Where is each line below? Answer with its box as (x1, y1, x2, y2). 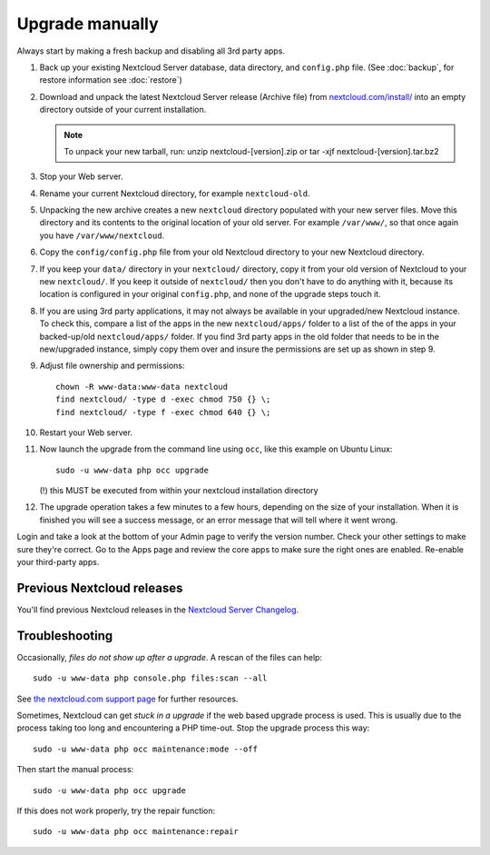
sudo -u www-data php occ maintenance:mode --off (33, 743, 259, 754)
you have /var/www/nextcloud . (39, 230, 165, 241)
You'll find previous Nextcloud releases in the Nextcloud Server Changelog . (16, 604, 299, 615)
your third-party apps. (16, 557, 100, 568)
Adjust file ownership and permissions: (39, 360, 185, 372)
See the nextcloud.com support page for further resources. (16, 693, 239, 704)
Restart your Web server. (39, 427, 133, 438)
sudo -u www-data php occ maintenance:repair (33, 827, 240, 837)
